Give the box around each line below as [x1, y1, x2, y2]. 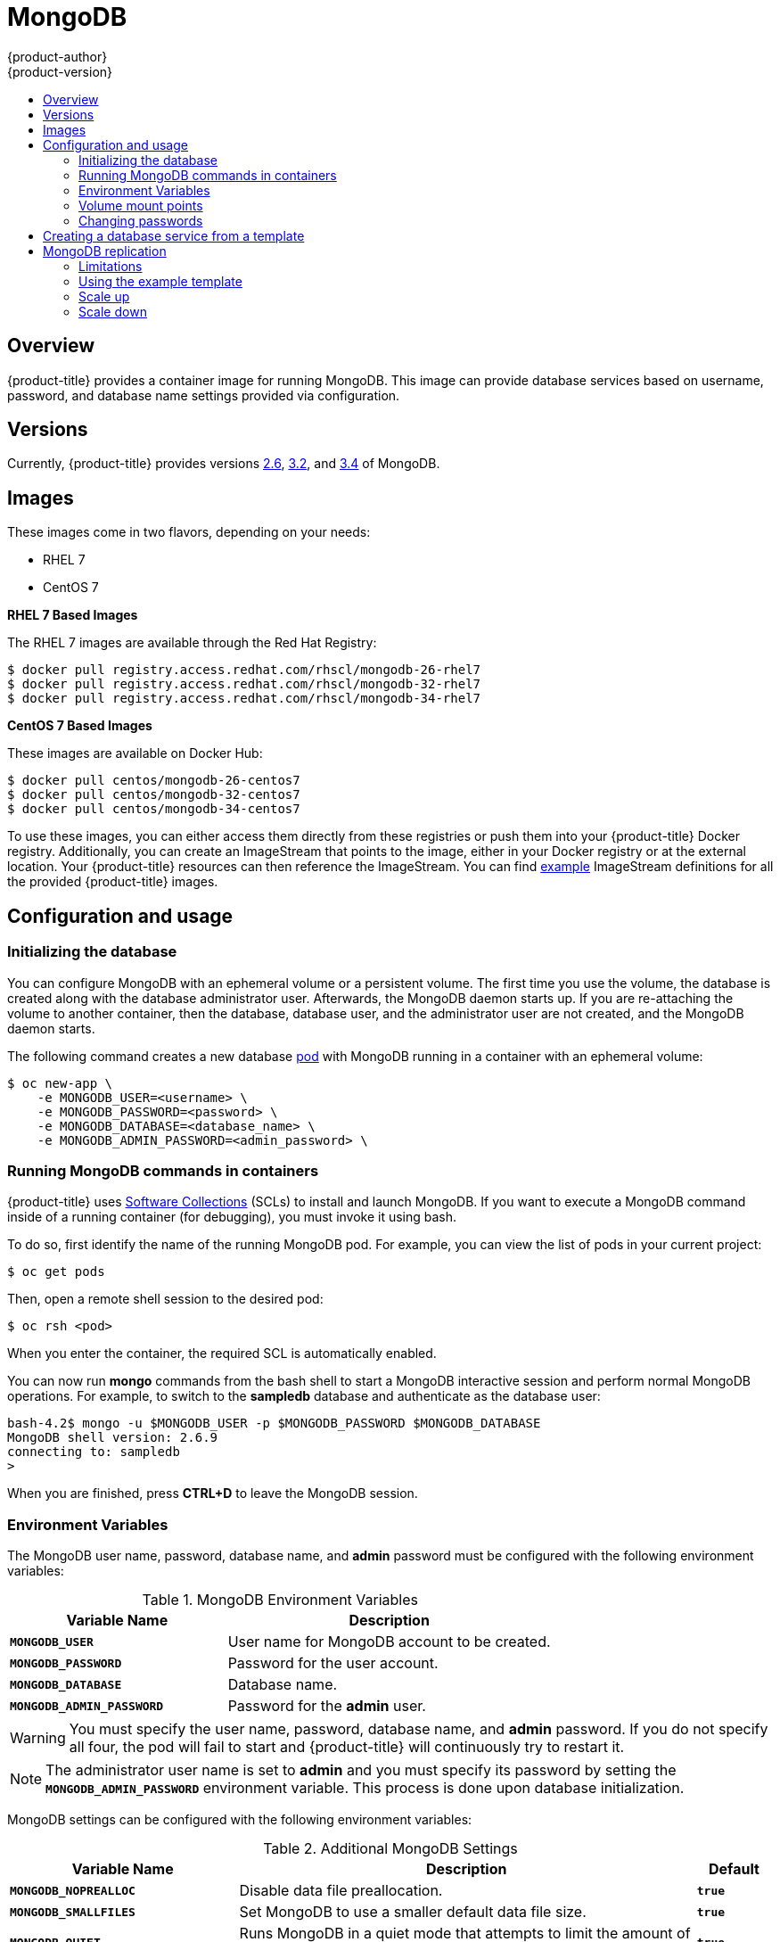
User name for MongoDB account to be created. [227, 1633, 551, 1650]
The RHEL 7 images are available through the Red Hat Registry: [7, 635, 377, 651]
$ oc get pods [7, 1264, 105, 1280]
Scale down [78, 303, 147, 319]
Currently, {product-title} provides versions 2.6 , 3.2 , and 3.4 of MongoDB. [7, 456, 440, 472]
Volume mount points [78, 197, 203, 213]
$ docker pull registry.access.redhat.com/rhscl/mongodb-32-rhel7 [7, 677, 481, 692]
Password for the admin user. [227, 1697, 426, 1715]
